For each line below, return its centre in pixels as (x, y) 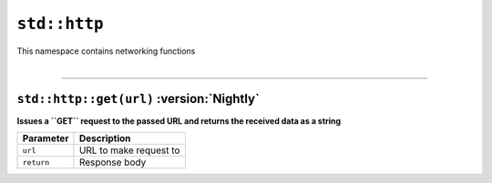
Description (105, 138)
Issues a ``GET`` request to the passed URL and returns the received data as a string (179, 121)
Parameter (46, 138)
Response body (113, 162)
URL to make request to (129, 150)
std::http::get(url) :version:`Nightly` (138, 99)
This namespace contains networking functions (106, 51)
